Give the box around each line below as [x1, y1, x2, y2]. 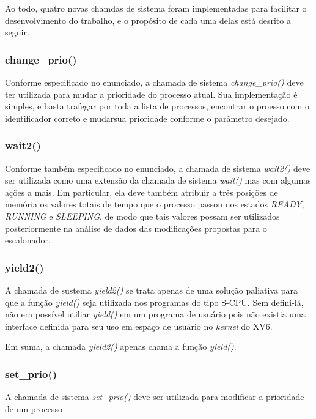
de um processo [5, 402, 62, 415]
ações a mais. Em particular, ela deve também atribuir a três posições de [5, 185, 278, 198]
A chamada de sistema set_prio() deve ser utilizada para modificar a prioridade [5, 390, 304, 403]
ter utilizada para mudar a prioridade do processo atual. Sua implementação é [5, 87, 298, 100]
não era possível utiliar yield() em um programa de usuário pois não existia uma [5, 308, 306, 321]
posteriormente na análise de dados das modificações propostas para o [5, 221, 267, 234]
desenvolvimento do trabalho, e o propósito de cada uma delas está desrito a [5, 13, 291, 26]
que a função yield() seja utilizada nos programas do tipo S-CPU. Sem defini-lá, [5, 295, 304, 308]
